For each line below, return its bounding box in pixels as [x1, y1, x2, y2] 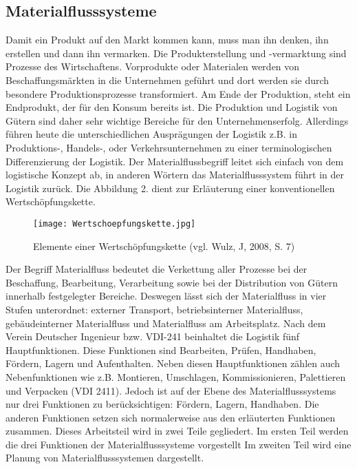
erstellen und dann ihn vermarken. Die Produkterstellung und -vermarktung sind [6, 45, 347, 60]
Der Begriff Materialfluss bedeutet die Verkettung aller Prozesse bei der [6, 262, 307, 276]
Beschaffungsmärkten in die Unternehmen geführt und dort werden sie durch [6, 72, 329, 87]
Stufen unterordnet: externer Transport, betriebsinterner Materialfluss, [6, 302, 303, 316]
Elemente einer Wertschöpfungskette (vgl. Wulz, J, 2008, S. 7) [33, 238, 295, 253]
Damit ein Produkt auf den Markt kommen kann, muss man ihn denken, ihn [6, 32, 329, 47]
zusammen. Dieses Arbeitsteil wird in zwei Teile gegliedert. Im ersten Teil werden [6, 424, 349, 438]
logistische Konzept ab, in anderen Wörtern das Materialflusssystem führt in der [6, 167, 344, 182]
